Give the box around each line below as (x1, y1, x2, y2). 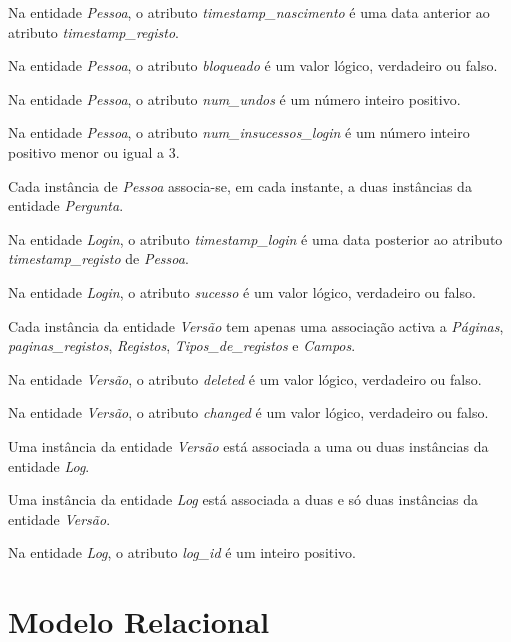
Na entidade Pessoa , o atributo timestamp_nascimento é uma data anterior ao (8, 2, 490, 22)
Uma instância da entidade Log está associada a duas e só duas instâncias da (8, 489, 478, 510)
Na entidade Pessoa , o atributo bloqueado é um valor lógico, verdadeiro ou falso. (8, 55, 498, 76)
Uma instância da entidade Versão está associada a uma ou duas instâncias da (8, 435, 489, 456)
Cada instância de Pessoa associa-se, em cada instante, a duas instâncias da (8, 175, 472, 196)
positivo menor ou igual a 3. (8, 141, 180, 162)
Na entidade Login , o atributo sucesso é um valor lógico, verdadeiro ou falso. (8, 281, 476, 302)
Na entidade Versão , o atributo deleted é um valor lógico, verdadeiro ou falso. (8, 368, 482, 389)
